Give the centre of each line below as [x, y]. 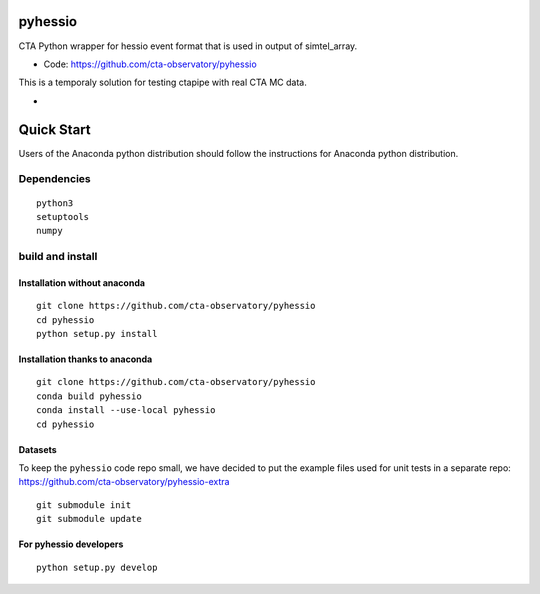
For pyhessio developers [71, 544]
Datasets [37, 449]
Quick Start [54, 129]
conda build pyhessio [89, 396]
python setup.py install [97, 334]
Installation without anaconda [81, 282]
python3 [55, 203]
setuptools [63, 216]
